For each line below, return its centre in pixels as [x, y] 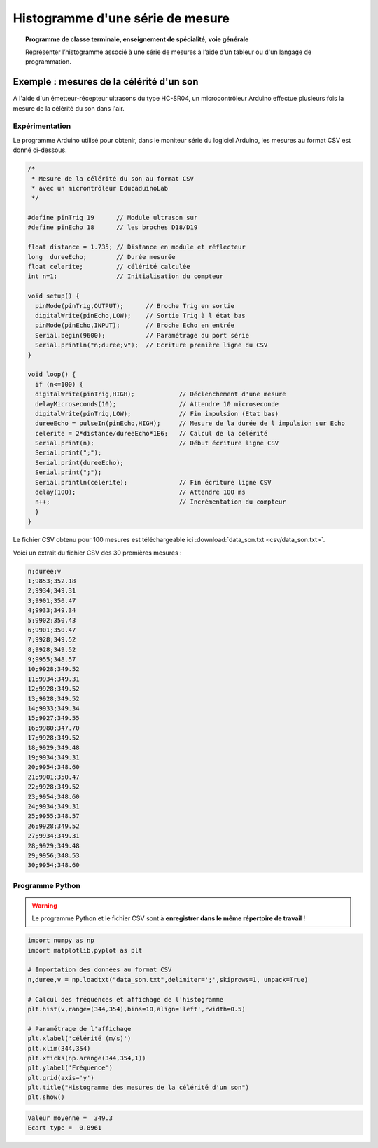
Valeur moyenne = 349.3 [70, 1118]
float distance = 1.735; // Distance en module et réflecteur [136, 247]
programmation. [48, 62]
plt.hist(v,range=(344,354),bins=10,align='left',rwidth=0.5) [136, 1009]
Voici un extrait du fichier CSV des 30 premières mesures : [97, 553]
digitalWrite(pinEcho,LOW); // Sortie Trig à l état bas [140, 316]
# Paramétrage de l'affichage [79, 1029]
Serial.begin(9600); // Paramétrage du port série [142, 335]
